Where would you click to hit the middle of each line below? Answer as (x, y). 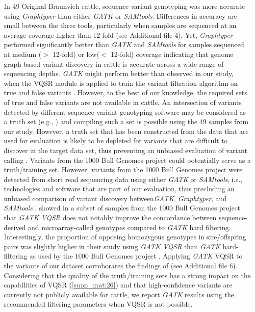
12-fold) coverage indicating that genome (172, 54)
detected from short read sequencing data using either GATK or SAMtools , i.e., (123, 179)
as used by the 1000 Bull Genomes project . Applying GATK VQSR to (136, 256)
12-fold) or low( (76, 54)
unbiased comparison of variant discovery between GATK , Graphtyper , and (115, 198)
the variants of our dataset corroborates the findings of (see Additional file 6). (121, 266)
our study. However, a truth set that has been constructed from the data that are (126, 131)
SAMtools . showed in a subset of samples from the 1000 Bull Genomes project (122, 208)
